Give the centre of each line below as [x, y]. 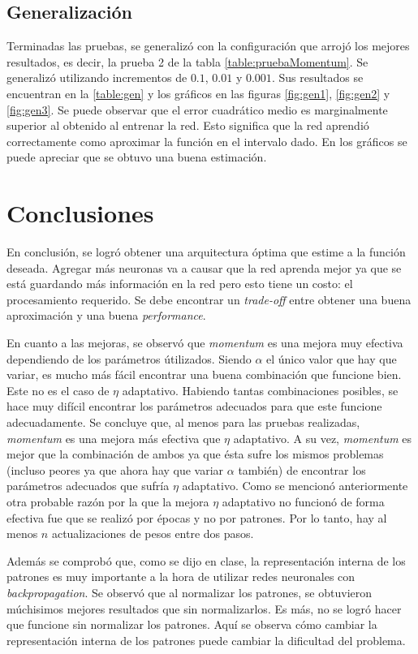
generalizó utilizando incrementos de [97, 77]
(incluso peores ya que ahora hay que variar [115, 469]
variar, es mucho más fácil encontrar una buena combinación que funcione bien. [204, 374]
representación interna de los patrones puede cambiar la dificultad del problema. [206, 640]
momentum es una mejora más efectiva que [114, 438]
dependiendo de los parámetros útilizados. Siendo [129, 358]
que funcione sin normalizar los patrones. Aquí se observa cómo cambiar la [192, 624]
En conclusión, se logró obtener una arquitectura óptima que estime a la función [206, 252]
